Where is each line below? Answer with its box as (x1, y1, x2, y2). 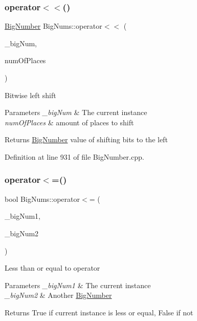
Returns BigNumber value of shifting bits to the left (5, 134, 168, 145)
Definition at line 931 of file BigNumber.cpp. (5, 151, 144, 162)
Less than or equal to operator (5, 262, 100, 273)
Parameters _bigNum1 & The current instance (5, 279, 151, 290)
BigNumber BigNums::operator (5, 21, 102, 31)
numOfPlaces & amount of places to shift (5, 117, 134, 127)
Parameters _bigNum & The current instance (5, 107, 147, 118)
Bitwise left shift (5, 89, 56, 100)
